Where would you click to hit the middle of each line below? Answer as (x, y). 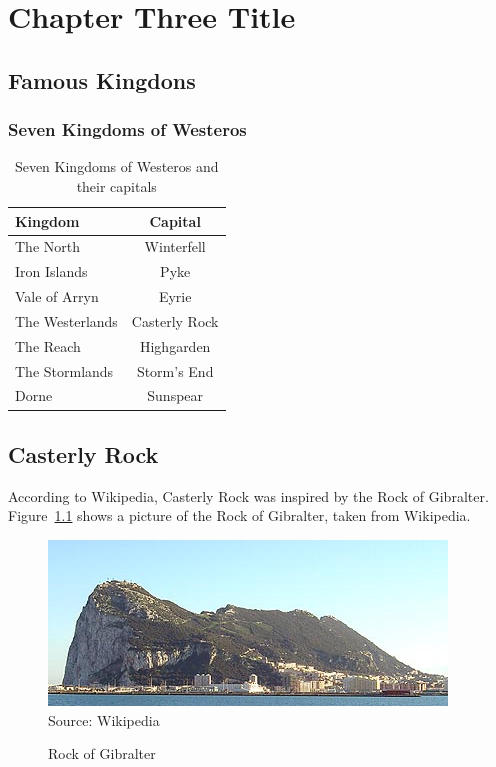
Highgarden (175, 345)
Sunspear (175, 395)
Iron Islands (51, 271)
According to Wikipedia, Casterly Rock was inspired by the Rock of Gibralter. (248, 495)
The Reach (48, 345)
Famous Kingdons (102, 79)
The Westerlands (66, 320)
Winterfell (175, 246)
